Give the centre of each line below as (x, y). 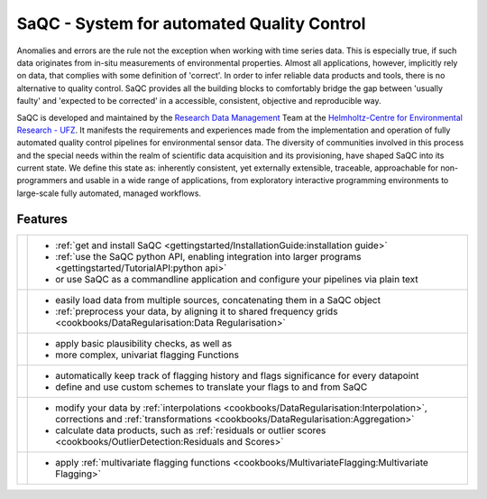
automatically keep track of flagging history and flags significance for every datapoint (237, 375)
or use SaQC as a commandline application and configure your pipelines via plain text (237, 279)
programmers (42, 180)
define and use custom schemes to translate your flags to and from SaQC (211, 386)
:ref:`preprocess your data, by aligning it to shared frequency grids (197, 311)
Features (42, 219)
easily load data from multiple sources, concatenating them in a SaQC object (218, 300)
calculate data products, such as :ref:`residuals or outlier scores (191, 430)
